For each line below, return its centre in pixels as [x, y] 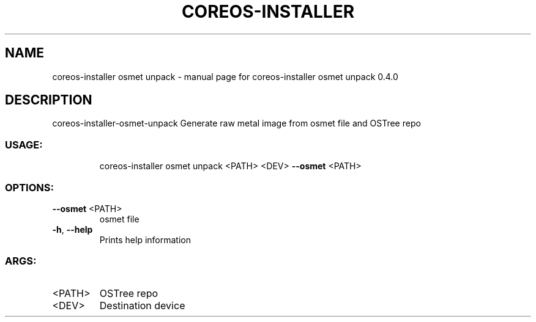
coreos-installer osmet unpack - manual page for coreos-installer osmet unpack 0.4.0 [225, 76]
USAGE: [24, 145]
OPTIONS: [29, 187]
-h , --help [73, 229]
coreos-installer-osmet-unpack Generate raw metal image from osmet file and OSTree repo [236, 123]
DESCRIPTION [49, 100]
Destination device [142, 305]
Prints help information [145, 240]
